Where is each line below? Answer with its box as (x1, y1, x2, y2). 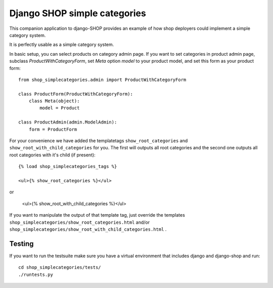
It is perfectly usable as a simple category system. (9, 42, 114, 48)
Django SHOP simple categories (9, 8, 146, 19)
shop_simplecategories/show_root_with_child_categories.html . (9, 226, 167, 232)
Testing (9, 239, 34, 248)
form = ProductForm (28, 127, 77, 132)
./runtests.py (18, 271, 53, 277)
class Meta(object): (28, 98, 80, 104)
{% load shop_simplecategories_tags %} (18, 163, 117, 170)
